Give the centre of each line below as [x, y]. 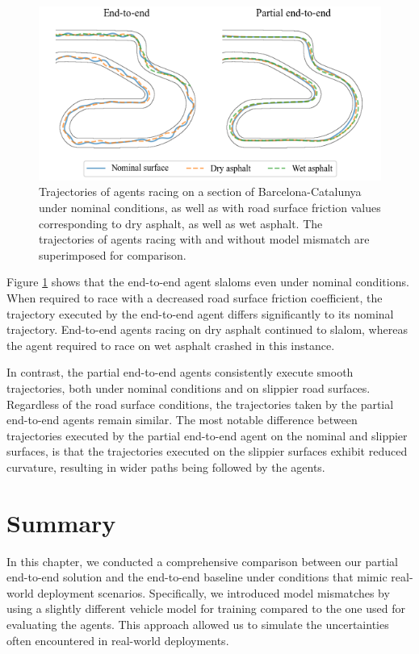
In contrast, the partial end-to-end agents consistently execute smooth [180, 372]
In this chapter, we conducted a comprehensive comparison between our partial [202, 561]
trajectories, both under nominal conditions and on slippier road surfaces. [189, 387]
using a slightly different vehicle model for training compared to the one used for [206, 608]
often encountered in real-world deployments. [118, 640]
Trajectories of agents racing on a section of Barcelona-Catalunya [200, 192]
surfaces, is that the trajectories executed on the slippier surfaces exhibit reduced [207, 451]
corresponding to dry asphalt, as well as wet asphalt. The [181, 223]
